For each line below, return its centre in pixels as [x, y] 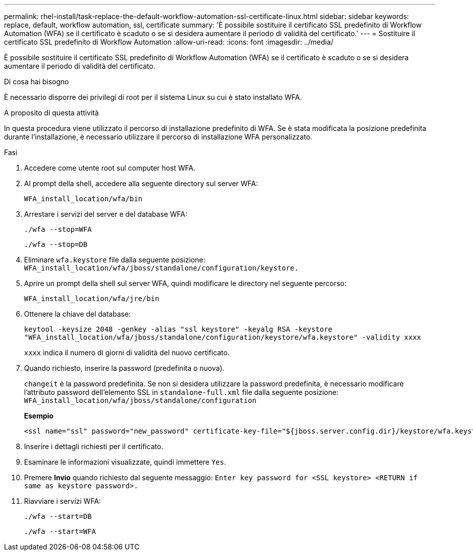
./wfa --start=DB [58, 516]
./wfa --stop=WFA [58, 229]
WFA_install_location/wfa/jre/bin [92, 299]
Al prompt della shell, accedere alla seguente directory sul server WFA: [141, 183]
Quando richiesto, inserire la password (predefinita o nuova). [124, 368]
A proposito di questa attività [52, 113]
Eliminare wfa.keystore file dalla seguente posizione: [115, 260]
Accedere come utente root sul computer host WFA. [110, 168]
